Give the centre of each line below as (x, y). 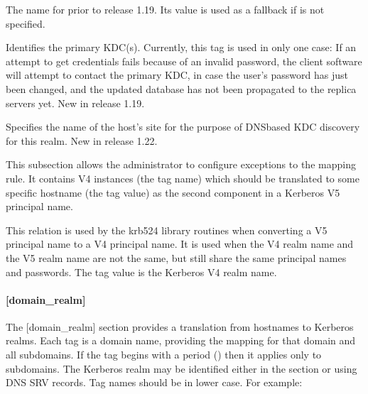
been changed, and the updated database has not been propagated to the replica (181, 88)
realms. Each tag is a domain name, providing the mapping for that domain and (181, 340)
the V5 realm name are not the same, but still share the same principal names (176, 257)
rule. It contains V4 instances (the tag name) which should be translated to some (183, 178)
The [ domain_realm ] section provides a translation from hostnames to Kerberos (180, 326)
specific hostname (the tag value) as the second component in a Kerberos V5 (173, 192)
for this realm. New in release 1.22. (82, 140)
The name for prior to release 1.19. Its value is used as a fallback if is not (165, 9)
